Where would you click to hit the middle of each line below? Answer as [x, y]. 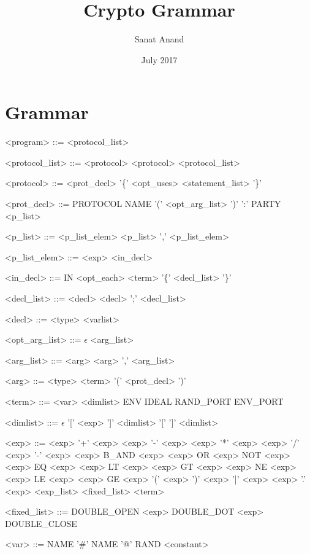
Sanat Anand [159, 39]
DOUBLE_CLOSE [41, 523]
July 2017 [159, 59]
